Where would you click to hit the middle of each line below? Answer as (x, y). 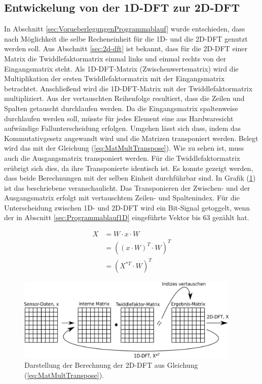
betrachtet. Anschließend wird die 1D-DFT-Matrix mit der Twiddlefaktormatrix (128, 88)
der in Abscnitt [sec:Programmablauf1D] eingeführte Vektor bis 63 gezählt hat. (127, 217)
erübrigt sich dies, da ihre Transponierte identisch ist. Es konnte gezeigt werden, (129, 168)
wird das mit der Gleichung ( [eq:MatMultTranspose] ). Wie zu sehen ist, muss (124, 148)
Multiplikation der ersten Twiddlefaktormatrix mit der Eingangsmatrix (115, 78)
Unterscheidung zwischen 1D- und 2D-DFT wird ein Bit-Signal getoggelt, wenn (127, 207)
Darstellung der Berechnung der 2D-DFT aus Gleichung (111, 365)
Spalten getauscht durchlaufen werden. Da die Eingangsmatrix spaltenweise (121, 108)
